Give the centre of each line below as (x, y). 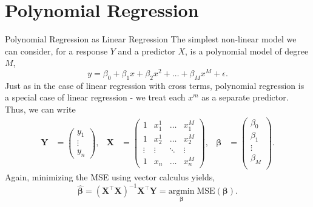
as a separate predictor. (245, 97)
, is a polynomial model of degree (247, 51)
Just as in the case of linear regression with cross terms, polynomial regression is (155, 85)
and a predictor (146, 51)
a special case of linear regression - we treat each (95, 97)
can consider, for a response (56, 51)
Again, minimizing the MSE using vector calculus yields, (110, 177)
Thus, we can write (40, 109)
